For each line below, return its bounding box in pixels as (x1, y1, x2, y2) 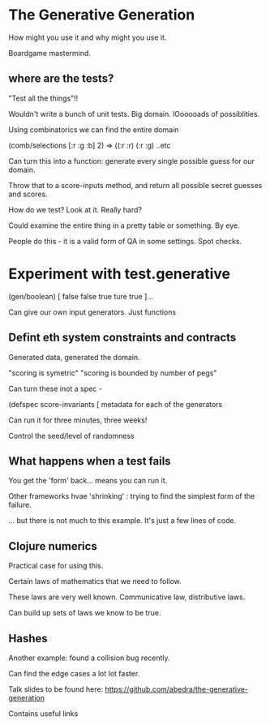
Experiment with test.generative (8, 264, 231, 283)
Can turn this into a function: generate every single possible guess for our (8, 156, 255, 165)
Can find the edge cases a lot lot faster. (8, 668, 140, 678)
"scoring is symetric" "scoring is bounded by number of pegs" (8, 367, 217, 378)
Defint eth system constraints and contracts (8, 331, 237, 345)
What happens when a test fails (8, 454, 172, 468)
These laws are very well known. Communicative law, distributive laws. (8, 592, 246, 602)
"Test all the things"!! (8, 93, 79, 103)
